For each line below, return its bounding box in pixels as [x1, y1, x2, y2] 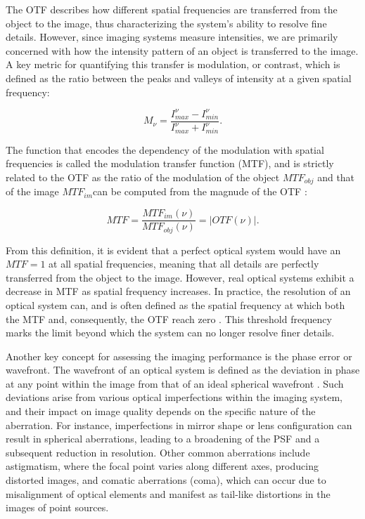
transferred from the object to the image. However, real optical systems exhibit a [6, 270, 354, 284]
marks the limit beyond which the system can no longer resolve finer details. [6, 325, 335, 340]
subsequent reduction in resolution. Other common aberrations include [6, 445, 310, 459]
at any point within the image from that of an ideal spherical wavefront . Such [6, 376, 344, 390]
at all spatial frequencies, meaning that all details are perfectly [49, 256, 319, 271]
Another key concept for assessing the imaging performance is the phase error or [6, 348, 352, 363]
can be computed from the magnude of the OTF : [93, 184, 307, 199]
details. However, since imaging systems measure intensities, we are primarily [6, 29, 338, 44]
